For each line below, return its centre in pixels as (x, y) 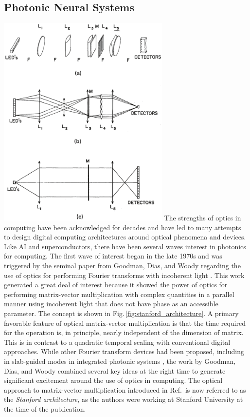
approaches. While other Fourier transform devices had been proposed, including (124, 351)
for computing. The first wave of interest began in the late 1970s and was (113, 256)
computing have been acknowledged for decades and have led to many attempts (123, 227)
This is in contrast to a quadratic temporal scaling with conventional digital (117, 342)
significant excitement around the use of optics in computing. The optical (113, 380)
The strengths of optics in (203, 218)
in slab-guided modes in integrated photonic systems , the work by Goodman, (120, 361)
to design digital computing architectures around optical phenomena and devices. (125, 237)
